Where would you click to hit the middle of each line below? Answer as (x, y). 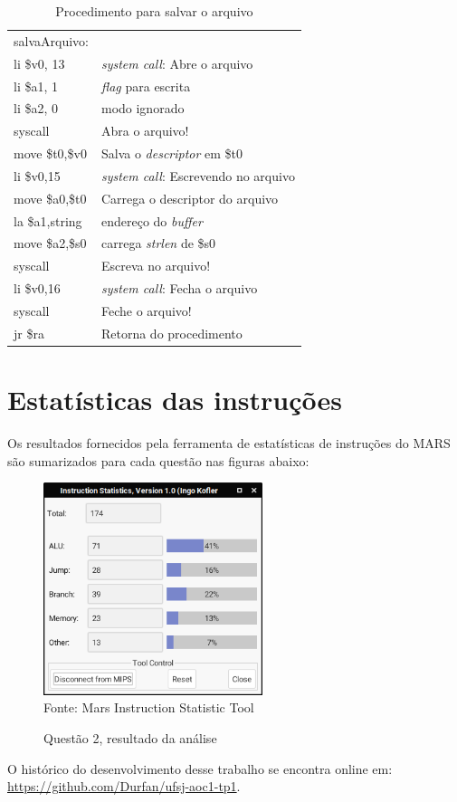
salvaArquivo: (51, 40)
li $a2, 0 (36, 108)
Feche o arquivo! (146, 310)
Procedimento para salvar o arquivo (154, 11)
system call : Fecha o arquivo (179, 288)
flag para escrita (146, 86)
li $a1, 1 (36, 86)
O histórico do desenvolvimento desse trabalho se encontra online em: (200, 768)
